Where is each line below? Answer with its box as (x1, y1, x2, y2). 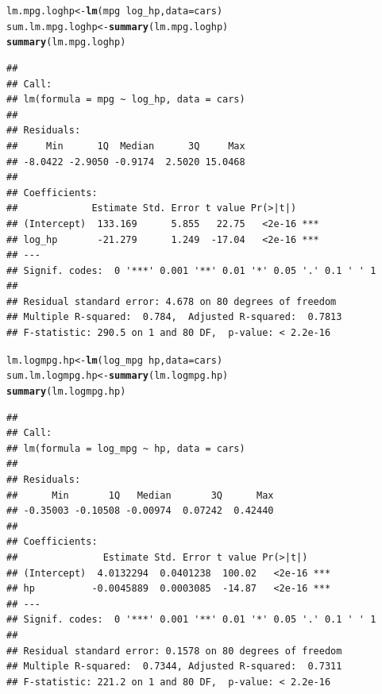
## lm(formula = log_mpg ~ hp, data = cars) (6, 442, 245, 454)
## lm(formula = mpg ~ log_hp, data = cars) (6, 94, 245, 106)
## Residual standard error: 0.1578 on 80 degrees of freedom (6, 645, 342, 657)
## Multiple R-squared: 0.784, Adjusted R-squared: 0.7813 (6, 311, 342, 323)
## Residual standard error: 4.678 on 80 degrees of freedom (6, 295, 337, 307)
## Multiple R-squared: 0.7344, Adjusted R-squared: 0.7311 (6, 661, 342, 673)
